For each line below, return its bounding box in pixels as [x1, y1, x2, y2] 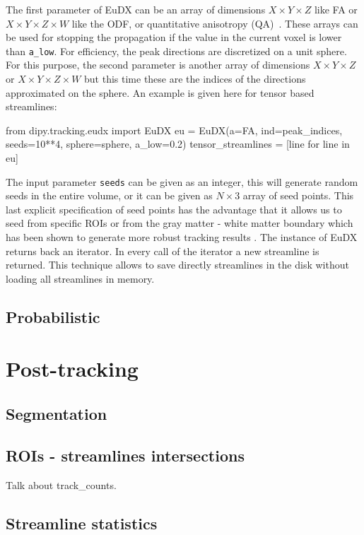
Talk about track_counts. [6, 477, 117, 492]
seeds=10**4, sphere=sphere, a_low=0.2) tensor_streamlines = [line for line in [6, 136, 350, 151]
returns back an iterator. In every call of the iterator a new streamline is [6, 243, 319, 258]
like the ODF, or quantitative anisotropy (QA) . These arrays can [71, 16, 358, 30]
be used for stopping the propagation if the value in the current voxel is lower [6, 30, 342, 45]
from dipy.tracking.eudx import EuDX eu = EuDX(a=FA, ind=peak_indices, [6, 122, 343, 137]
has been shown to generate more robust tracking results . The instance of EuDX [6, 230, 358, 245]
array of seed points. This [242, 188, 354, 203]
